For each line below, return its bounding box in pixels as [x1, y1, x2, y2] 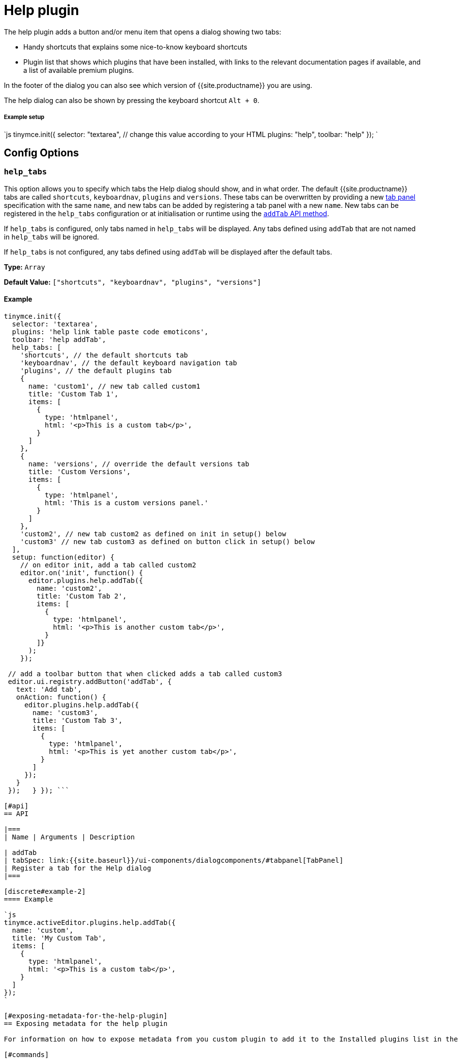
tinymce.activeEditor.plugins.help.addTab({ [4, 918, 176, 926]
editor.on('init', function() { [20, 568, 143, 577]
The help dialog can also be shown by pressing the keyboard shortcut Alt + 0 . [4, 96, 260, 104]
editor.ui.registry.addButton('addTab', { [8, 677, 172, 685]
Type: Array [4, 262, 45, 271]
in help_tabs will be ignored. [4, 232, 99, 241]
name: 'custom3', [33, 708, 98, 717]
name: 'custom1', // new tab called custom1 [28, 382, 200, 390]
